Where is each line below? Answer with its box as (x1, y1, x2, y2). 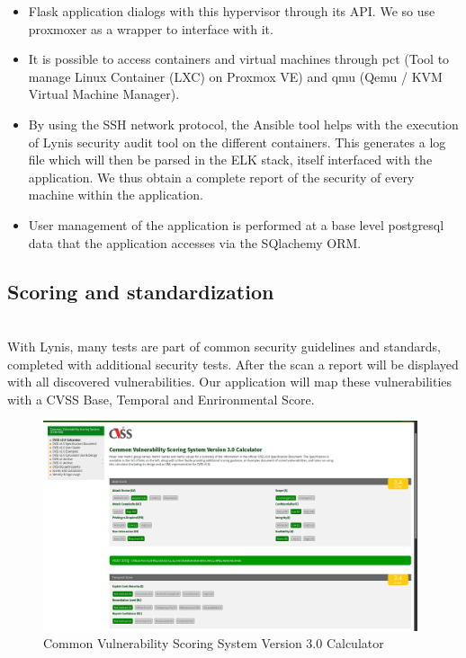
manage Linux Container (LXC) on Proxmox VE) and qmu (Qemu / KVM (28, 67, 443, 85)
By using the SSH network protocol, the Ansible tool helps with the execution (28, 114, 459, 133)
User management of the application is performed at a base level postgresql (28, 215, 444, 234)
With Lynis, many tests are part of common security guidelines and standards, (7, 336, 441, 355)
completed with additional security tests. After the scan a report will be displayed (7, 354, 459, 373)
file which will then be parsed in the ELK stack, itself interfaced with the (28, 150, 433, 169)
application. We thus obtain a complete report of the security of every (28, 167, 415, 186)
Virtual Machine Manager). (28, 84, 180, 103)
